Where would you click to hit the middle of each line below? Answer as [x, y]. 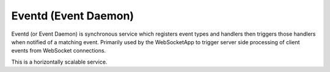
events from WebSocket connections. [59, 51]
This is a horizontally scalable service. [59, 62]
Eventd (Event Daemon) [73, 16]
